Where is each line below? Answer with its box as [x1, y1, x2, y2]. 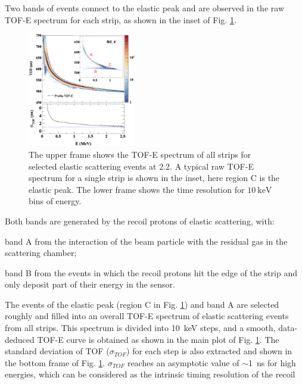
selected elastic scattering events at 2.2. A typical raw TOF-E [29, 160, 254, 172]
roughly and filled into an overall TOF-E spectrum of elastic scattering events [5, 310, 289, 322]
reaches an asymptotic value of [127, 356, 239, 369]
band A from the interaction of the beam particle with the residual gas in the [5, 235, 288, 247]
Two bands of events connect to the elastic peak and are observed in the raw [5, 2, 284, 14]
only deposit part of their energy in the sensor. [5, 278, 175, 291]
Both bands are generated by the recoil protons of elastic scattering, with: [5, 214, 275, 227]
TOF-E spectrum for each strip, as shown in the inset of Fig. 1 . [5, 13, 236, 26]
